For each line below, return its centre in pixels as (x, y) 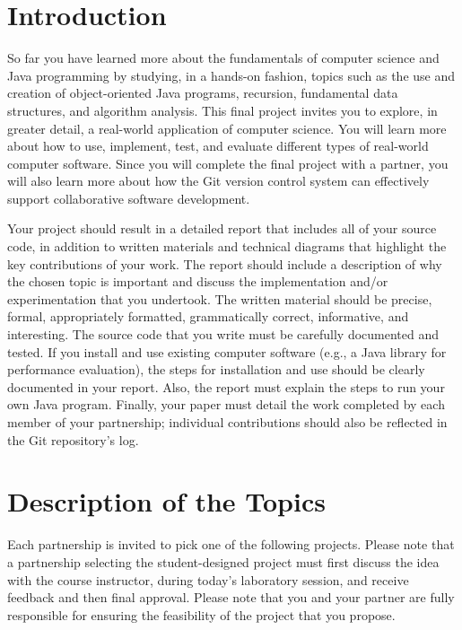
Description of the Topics (166, 501)
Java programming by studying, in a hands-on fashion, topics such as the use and (231, 75)
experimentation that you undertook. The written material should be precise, (220, 298)
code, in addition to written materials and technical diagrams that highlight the (227, 246)
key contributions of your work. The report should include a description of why (225, 263)
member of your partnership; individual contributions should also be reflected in (227, 422)
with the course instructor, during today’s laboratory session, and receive (208, 579)
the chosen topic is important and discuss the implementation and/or (198, 281)
